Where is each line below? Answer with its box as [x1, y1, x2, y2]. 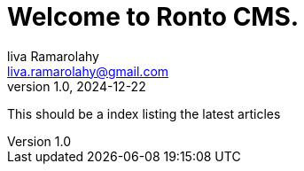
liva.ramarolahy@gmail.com [7, 63, 169, 79]
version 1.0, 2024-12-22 [7, 78, 146, 94]
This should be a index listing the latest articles [7, 105, 281, 121]
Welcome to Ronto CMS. [7, 2, 300, 32]
